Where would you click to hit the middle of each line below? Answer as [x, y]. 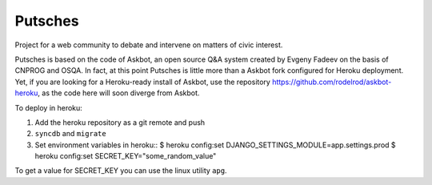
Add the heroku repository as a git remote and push [120, 122]
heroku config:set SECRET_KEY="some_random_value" [126, 156]
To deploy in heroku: [49, 107]
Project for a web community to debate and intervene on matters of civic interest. [149, 45]
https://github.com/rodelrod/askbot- [332, 82]
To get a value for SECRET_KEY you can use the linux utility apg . [121, 171]
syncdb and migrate [71, 134]
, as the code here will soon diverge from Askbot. [118, 93]
